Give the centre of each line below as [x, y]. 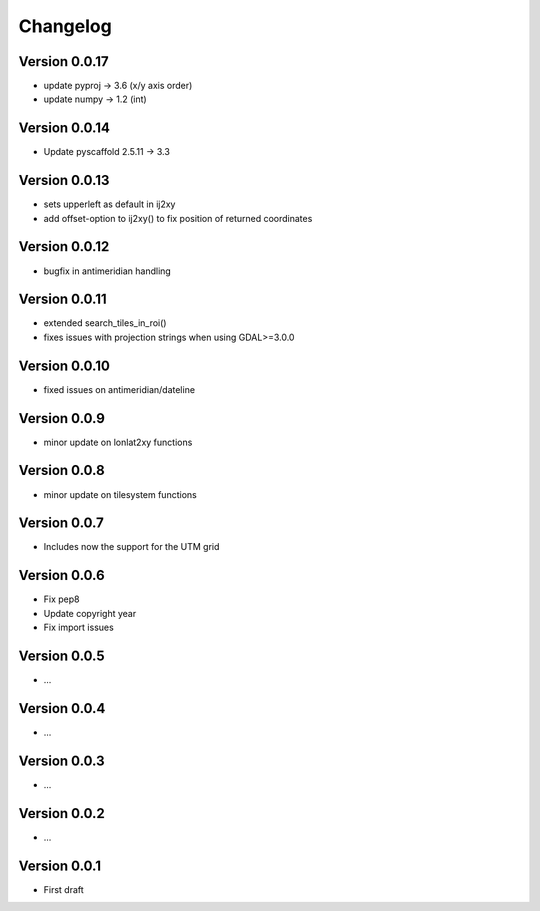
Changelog [65, 26]
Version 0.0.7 [61, 523]
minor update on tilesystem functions [120, 494]
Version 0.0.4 [62, 708]
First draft [63, 889]
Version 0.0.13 [64, 180]
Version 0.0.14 [64, 128]
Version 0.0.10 [64, 365]
